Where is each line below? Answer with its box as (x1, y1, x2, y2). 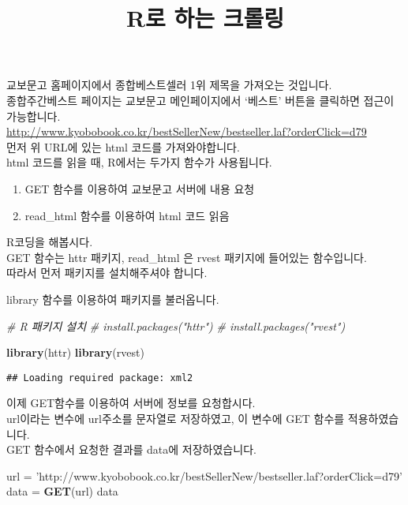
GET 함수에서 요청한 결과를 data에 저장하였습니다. (6, 441, 256, 458)
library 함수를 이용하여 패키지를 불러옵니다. (6, 290, 219, 307)
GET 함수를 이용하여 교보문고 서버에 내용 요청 (24, 180, 255, 196)
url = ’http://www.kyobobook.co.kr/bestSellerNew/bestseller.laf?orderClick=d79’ (6, 467, 402, 484)
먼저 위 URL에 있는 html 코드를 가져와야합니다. (6, 138, 240, 155)
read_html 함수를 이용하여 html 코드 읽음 (24, 207, 230, 223)
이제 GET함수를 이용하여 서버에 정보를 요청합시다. (6, 395, 256, 411)
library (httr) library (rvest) (6, 344, 144, 361)
